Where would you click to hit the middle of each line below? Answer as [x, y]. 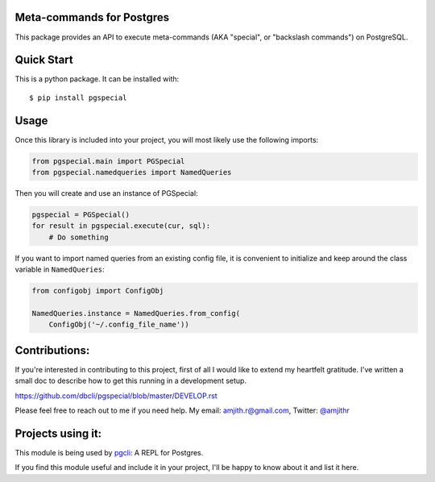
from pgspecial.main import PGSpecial [108, 161]
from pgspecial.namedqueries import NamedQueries [132, 172]
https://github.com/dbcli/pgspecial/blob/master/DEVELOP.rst [116, 396]
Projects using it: [58, 433]
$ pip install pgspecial [78, 98]
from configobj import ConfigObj [98, 291]
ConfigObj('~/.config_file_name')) [119, 325]
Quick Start [44, 60]
